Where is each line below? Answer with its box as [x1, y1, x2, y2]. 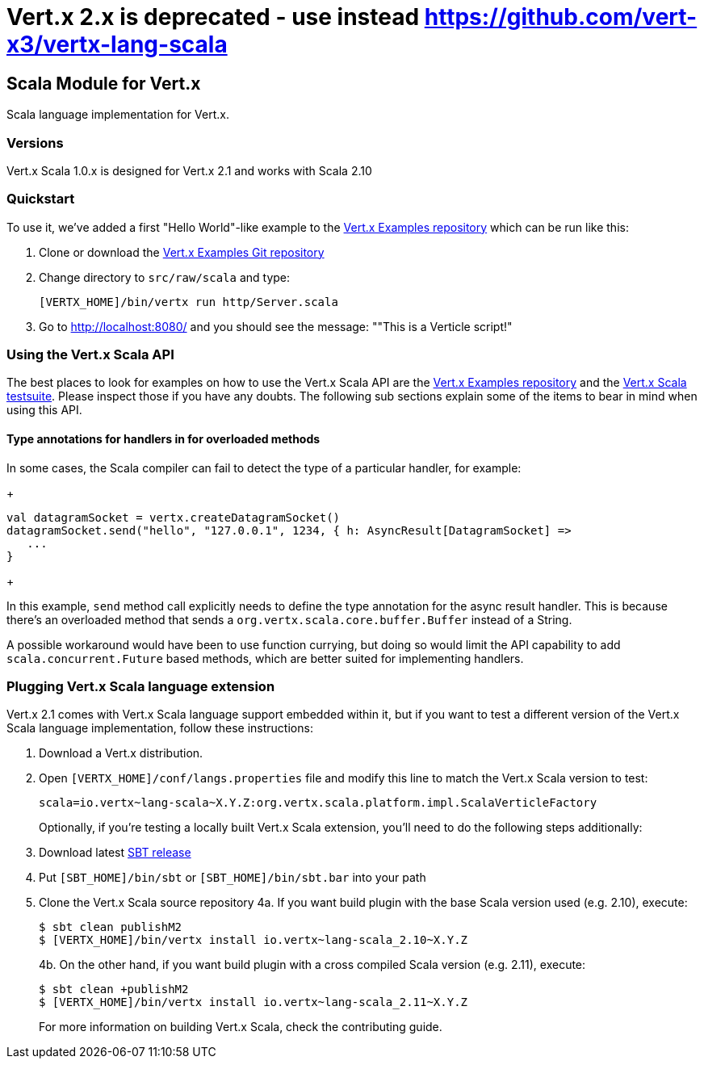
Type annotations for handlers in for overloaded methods [6, 432, 321, 447]
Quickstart [6, 191, 75, 208]
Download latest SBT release [39, 845, 191, 860]
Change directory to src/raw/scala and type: [39, 270, 291, 284]
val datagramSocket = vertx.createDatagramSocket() [6, 510, 341, 524]
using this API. [6, 403, 82, 417]
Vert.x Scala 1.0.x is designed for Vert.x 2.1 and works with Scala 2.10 [6, 163, 372, 178]
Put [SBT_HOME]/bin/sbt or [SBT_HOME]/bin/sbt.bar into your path [39, 870, 426, 885]
